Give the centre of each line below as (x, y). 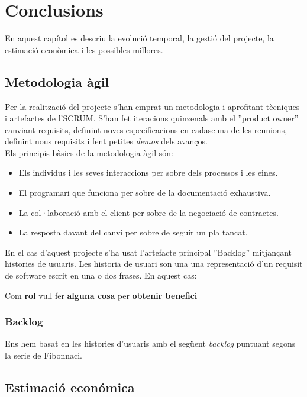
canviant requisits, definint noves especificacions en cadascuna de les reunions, (146, 129)
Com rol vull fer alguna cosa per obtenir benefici (101, 295)
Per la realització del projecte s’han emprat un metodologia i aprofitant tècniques (152, 106)
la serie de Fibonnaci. (43, 355)
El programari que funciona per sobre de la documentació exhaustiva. (145, 193)
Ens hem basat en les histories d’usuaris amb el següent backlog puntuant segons (150, 343)
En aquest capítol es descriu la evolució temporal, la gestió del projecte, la (139, 38)
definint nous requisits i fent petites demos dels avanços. (106, 141)
